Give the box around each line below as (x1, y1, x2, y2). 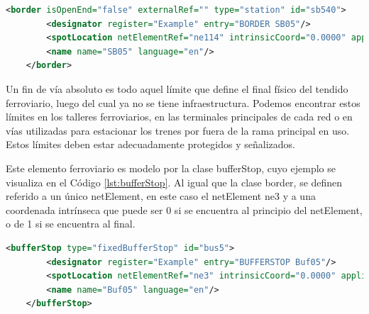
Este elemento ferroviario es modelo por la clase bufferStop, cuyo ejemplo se (6, 160, 336, 175)
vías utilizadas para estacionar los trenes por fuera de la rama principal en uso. (6, 123, 350, 138)
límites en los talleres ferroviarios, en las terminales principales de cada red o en (6, 109, 353, 124)
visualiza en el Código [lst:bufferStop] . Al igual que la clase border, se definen (6, 174, 343, 189)
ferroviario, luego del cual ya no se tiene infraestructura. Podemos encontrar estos (6, 95, 360, 110)
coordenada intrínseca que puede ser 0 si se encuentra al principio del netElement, (6, 202, 363, 217)
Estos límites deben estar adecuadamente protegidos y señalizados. (6, 137, 295, 152)
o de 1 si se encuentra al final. (6, 216, 136, 231)
